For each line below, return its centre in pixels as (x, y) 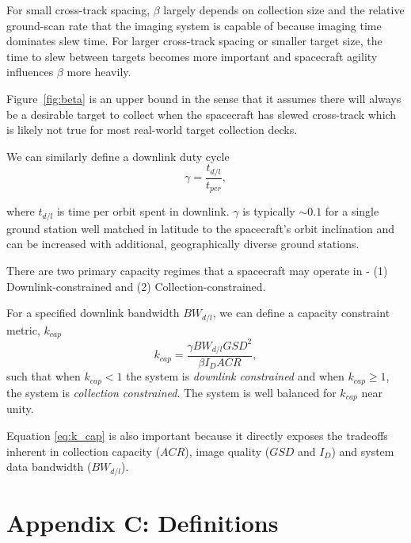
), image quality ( (227, 451)
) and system (363, 451)
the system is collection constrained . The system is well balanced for (171, 392)
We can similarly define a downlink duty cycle (118, 156)
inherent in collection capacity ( (84, 451)
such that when (44, 376)
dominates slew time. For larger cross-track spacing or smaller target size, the (194, 41)
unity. (20, 409)
